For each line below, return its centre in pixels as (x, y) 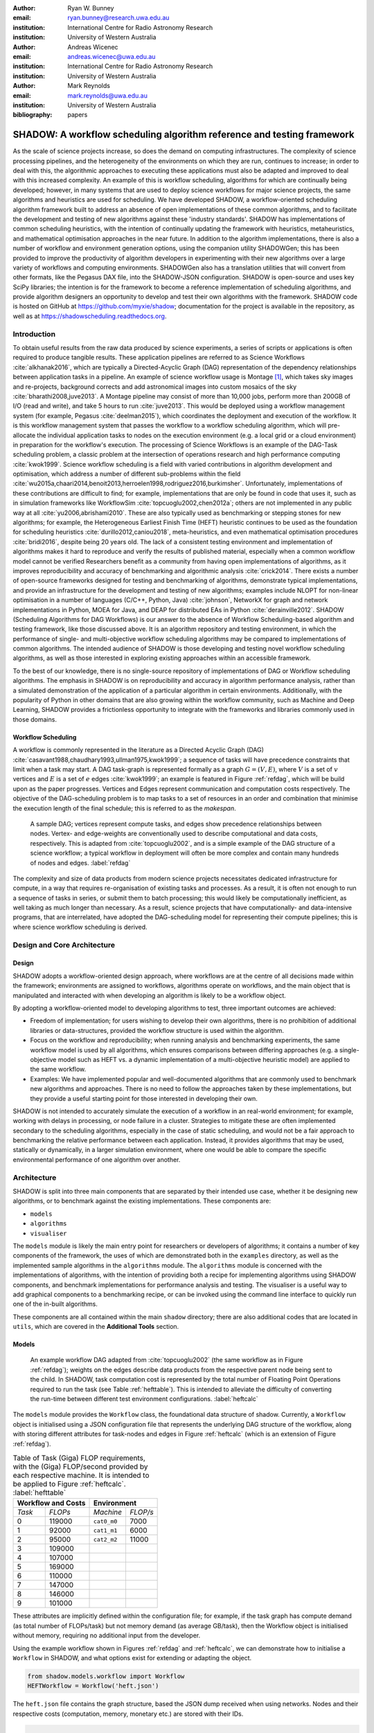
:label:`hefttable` (39, 1492)
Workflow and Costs (51, 1503)
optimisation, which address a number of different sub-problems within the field (127, 474)
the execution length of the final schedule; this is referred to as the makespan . (124, 808)
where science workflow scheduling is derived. (80, 927)
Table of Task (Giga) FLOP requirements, (79, 1458)
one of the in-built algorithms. (55, 1304)
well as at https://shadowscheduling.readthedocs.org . (90, 316)
